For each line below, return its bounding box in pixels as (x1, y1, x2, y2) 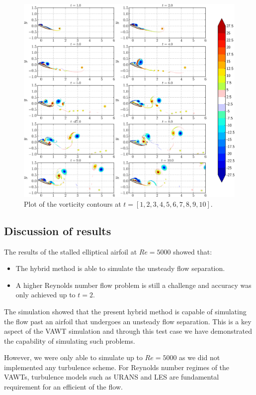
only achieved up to (15, 289, 76, 300)
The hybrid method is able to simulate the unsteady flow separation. (15, 263, 225, 273)
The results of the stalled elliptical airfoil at (4, 246, 137, 257)
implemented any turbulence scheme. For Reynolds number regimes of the (4, 362, 230, 372)
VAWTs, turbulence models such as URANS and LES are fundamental (4, 372, 219, 382)
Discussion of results (4, 223, 111, 238)
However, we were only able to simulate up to (4, 352, 143, 363)
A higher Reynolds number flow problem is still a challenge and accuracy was (15, 279, 252, 290)
